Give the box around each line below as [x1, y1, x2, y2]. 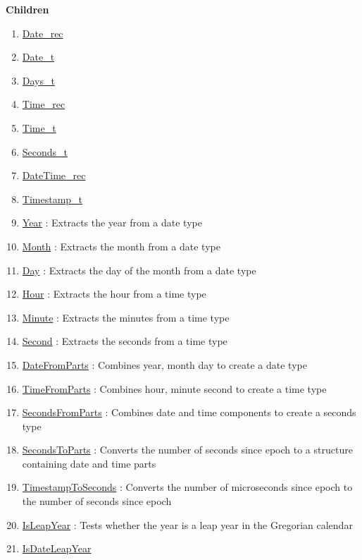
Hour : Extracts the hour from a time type [22, 286, 206, 301]
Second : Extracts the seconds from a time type [22, 334, 227, 348]
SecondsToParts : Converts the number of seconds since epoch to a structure [22, 442, 353, 457]
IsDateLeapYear [22, 541, 92, 556]
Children [6, 2, 49, 16]
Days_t [22, 73, 55, 87]
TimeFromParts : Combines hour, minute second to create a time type [22, 381, 327, 396]
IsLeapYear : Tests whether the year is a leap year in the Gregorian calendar [22, 517, 353, 532]
